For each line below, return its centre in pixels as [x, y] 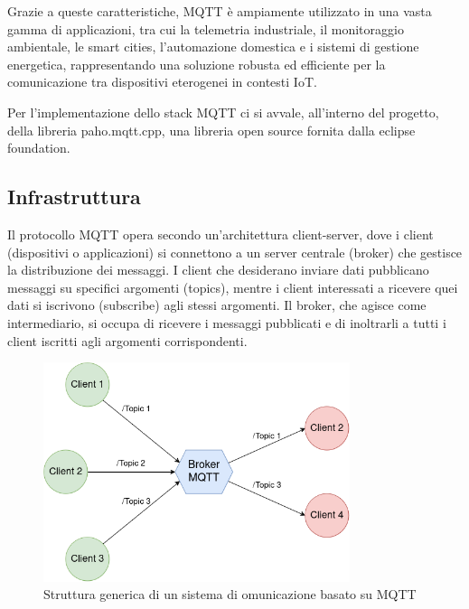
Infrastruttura [74, 197]
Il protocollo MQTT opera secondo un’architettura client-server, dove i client [220, 234]
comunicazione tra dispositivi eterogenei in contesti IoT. [162, 82]
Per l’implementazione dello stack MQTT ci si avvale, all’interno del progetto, [223, 112]
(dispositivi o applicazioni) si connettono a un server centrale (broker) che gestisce [235, 252]
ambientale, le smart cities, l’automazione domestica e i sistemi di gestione [213, 47]
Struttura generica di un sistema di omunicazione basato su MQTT [230, 594]
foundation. [39, 148]
